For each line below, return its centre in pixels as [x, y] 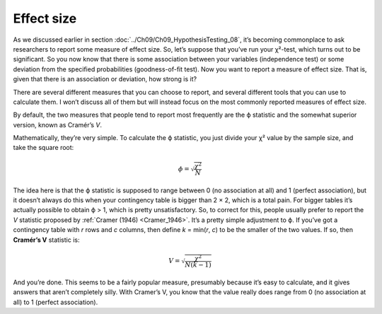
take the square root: [44, 148]
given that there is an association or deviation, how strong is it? [105, 79]
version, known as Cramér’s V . [58, 124]
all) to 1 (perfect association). [56, 302]
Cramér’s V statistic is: [46, 240]
